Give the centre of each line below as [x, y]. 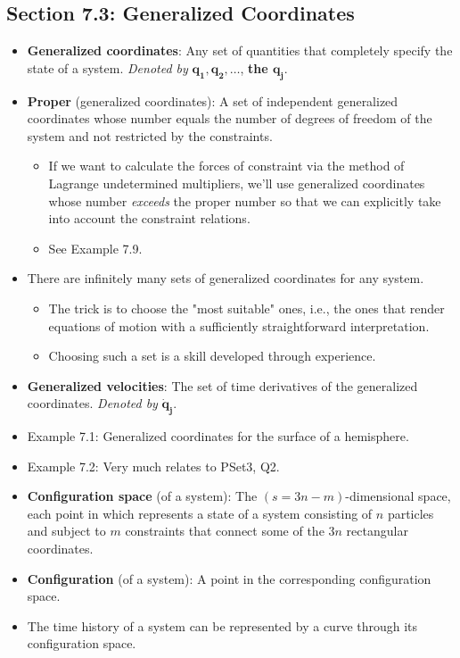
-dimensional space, [398, 496]
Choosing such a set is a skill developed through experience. [212, 356]
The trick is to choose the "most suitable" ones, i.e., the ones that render [246, 308]
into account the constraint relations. [149, 218]
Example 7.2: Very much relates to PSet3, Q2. [153, 466]
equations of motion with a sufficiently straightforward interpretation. [239, 325]
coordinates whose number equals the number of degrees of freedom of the [230, 118]
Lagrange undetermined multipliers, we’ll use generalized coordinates [237, 183]
